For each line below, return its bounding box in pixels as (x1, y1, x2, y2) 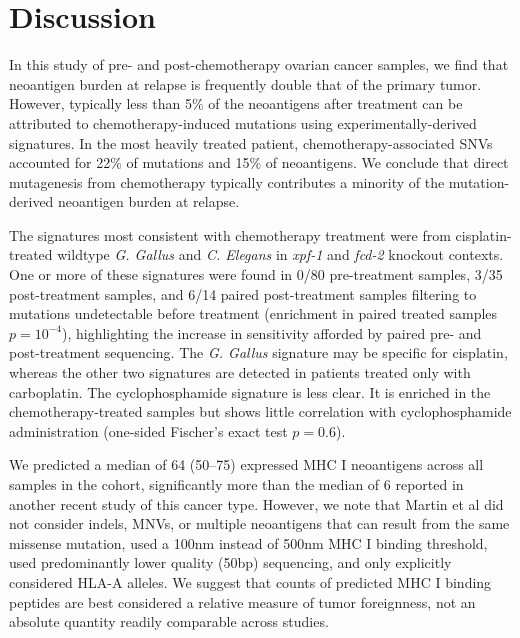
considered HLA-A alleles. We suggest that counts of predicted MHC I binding (9, 571, 492, 592)
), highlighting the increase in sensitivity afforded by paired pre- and (62, 322, 482, 343)
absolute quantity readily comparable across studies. (9, 611, 329, 632)
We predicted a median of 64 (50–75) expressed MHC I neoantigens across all (9, 454, 484, 475)
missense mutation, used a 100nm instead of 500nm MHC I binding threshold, (9, 532, 488, 553)
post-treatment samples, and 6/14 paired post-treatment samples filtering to (9, 283, 477, 304)
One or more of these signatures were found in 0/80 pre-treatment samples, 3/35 (9, 264, 503, 285)
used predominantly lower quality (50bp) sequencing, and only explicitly (9, 552, 452, 573)
